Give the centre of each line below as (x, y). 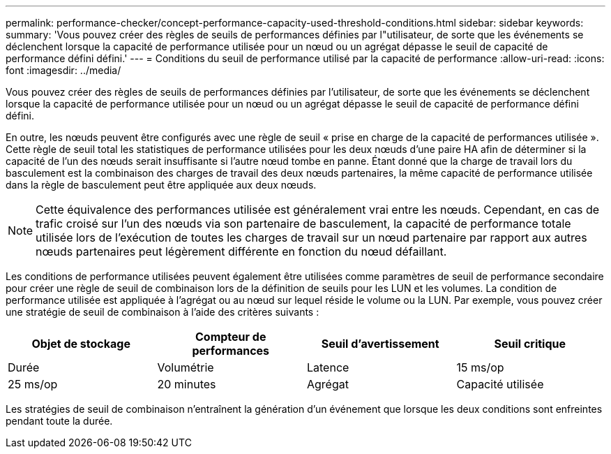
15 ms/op (480, 367)
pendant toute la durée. (59, 421)
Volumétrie (186, 367)
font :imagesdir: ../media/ (63, 70)
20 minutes (187, 384)
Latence (328, 367)
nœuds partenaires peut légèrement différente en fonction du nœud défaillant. (241, 251)
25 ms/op (33, 384)
